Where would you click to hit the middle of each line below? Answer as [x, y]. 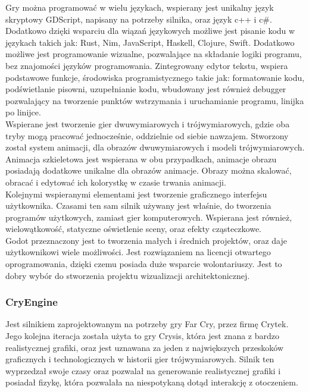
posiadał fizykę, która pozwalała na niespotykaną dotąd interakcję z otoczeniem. [152, 382]
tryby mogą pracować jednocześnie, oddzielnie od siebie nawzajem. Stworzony [147, 135]
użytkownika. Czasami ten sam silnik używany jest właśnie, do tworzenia [138, 206]
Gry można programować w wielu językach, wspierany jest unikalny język [140, 7]
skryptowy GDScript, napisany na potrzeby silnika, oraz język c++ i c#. [139, 19]
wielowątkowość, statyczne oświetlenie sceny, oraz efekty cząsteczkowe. [134, 229]
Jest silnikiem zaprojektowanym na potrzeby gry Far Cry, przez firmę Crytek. [147, 324]
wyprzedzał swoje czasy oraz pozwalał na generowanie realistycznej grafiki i [143, 370]
